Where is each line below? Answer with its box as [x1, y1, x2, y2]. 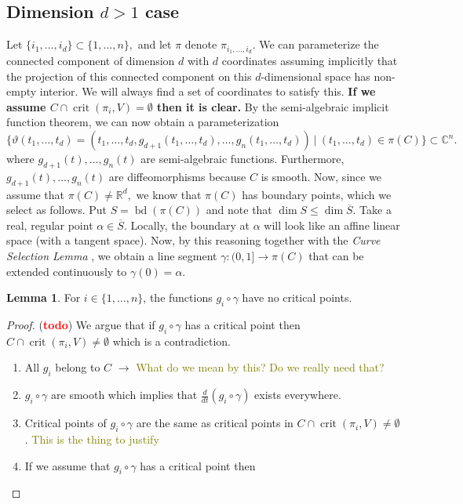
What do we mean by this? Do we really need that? [136, 359, 385, 375]
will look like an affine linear [264, 216, 400, 233]
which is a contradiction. [112, 332, 231, 349]
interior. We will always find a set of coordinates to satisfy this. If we [39, 83, 376, 100]
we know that [136, 186, 202, 202]
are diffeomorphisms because [108, 168, 246, 184]
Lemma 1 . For [6, 289, 81, 306]
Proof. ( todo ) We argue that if [6, 316, 155, 332]
